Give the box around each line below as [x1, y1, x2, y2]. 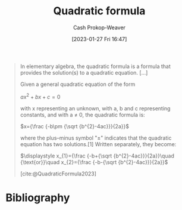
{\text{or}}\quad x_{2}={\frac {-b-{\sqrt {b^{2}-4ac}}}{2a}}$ [20, 158, 168, 165]
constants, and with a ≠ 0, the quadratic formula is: [20, 111, 145, 118]
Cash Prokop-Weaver [73, 24, 126, 31]
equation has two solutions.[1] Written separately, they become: [20, 140, 177, 147]
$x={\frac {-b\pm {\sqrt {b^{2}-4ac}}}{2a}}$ [20, 122, 129, 129]
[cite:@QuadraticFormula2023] [20, 170, 96, 177]
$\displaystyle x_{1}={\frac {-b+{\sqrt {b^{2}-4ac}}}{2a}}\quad [20, 152, 175, 159]
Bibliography [5, 191, 70, 204]
